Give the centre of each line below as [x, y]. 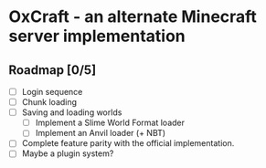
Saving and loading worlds [72, 112]
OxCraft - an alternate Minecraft [133, 17]
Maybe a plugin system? [68, 153]
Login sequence [52, 92]
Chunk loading [49, 102]
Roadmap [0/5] [53, 70]
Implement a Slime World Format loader [110, 123]
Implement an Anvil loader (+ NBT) [101, 133]
